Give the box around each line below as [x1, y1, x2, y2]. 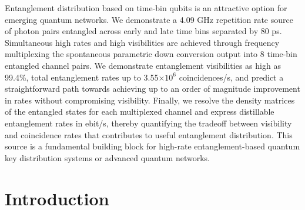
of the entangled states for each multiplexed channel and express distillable [5, 105, 274, 118]
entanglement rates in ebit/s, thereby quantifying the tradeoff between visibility [5, 116, 292, 129]
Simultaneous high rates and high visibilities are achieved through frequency [5, 36, 280, 48]
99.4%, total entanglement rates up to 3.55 [5, 71, 159, 83]
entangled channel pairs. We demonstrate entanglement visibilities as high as [5, 59, 281, 71]
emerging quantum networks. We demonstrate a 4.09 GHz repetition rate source [5, 13, 293, 25]
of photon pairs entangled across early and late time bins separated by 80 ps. [5, 25, 282, 37]
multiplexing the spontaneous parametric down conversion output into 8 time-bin [5, 48, 297, 60]
